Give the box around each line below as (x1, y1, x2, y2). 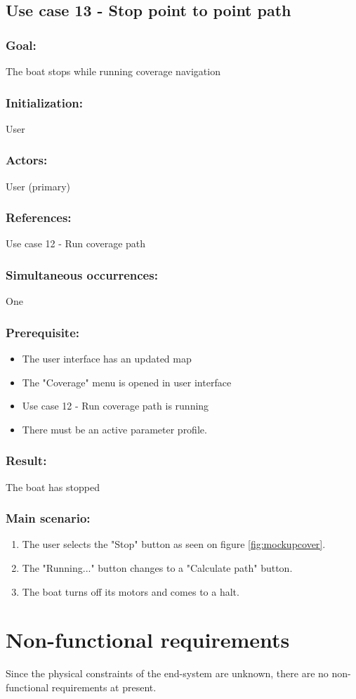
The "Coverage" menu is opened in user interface (22, 374, 232, 389)
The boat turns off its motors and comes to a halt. (22, 584, 239, 599)
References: (6, 209, 72, 226)
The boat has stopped (6, 479, 100, 494)
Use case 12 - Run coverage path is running (22, 398, 209, 413)
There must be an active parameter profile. (22, 422, 207, 436)
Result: (6, 452, 47, 469)
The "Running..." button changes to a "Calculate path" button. (22, 561, 293, 575)
